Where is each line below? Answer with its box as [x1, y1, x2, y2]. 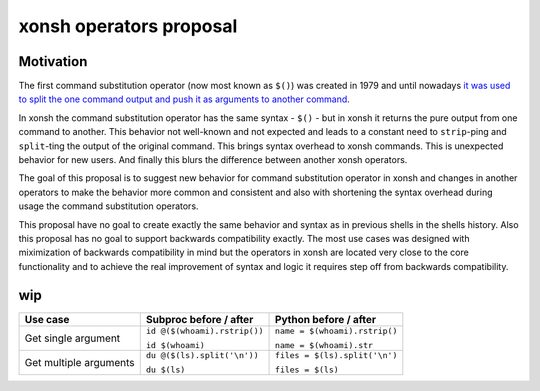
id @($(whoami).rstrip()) [145, 325, 264, 336]
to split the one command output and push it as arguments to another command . [18, 93, 350, 105]
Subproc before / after [145, 312, 254, 326]
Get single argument [24, 331, 121, 345]
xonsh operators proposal [18, 15, 238, 37]
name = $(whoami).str [275, 340, 374, 350]
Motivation [18, 53, 88, 70]
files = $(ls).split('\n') [275, 350, 398, 360]
